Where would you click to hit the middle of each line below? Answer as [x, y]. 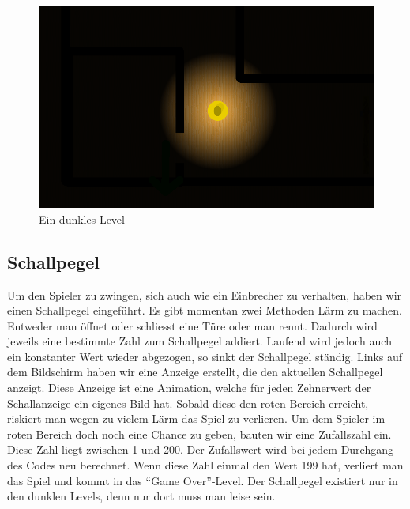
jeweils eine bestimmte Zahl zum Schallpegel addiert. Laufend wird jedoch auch [199, 341]
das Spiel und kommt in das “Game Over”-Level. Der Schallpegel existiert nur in [203, 480]
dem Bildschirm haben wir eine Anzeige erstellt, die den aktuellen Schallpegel [195, 372]
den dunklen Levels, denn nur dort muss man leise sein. [141, 496]
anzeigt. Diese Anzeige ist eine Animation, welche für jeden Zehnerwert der [189, 388]
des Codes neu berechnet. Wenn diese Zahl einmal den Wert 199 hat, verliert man [205, 465]
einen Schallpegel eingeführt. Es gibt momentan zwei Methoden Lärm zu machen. [205, 310]
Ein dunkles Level [82, 219]
